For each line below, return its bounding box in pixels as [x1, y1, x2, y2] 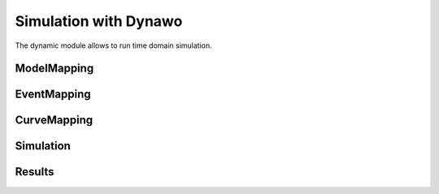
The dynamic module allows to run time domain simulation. [15, 41, 213, 50]
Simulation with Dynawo [15, 12, 183, 30]
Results [15, 165, 54, 179]
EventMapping [15, 88, 91, 101]
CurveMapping [15, 114, 93, 127]
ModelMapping [15, 62, 94, 75]
